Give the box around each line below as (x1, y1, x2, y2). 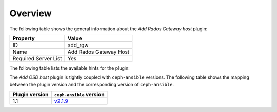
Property (12, 35, 35, 42)
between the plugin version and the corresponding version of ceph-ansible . (9, 81, 174, 87)
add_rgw (67, 41, 89, 49)
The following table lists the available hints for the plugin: (9, 64, 130, 71)
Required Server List (12, 55, 62, 62)
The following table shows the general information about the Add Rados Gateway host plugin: (9, 26, 208, 32)
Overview (9, 8, 52, 19)
